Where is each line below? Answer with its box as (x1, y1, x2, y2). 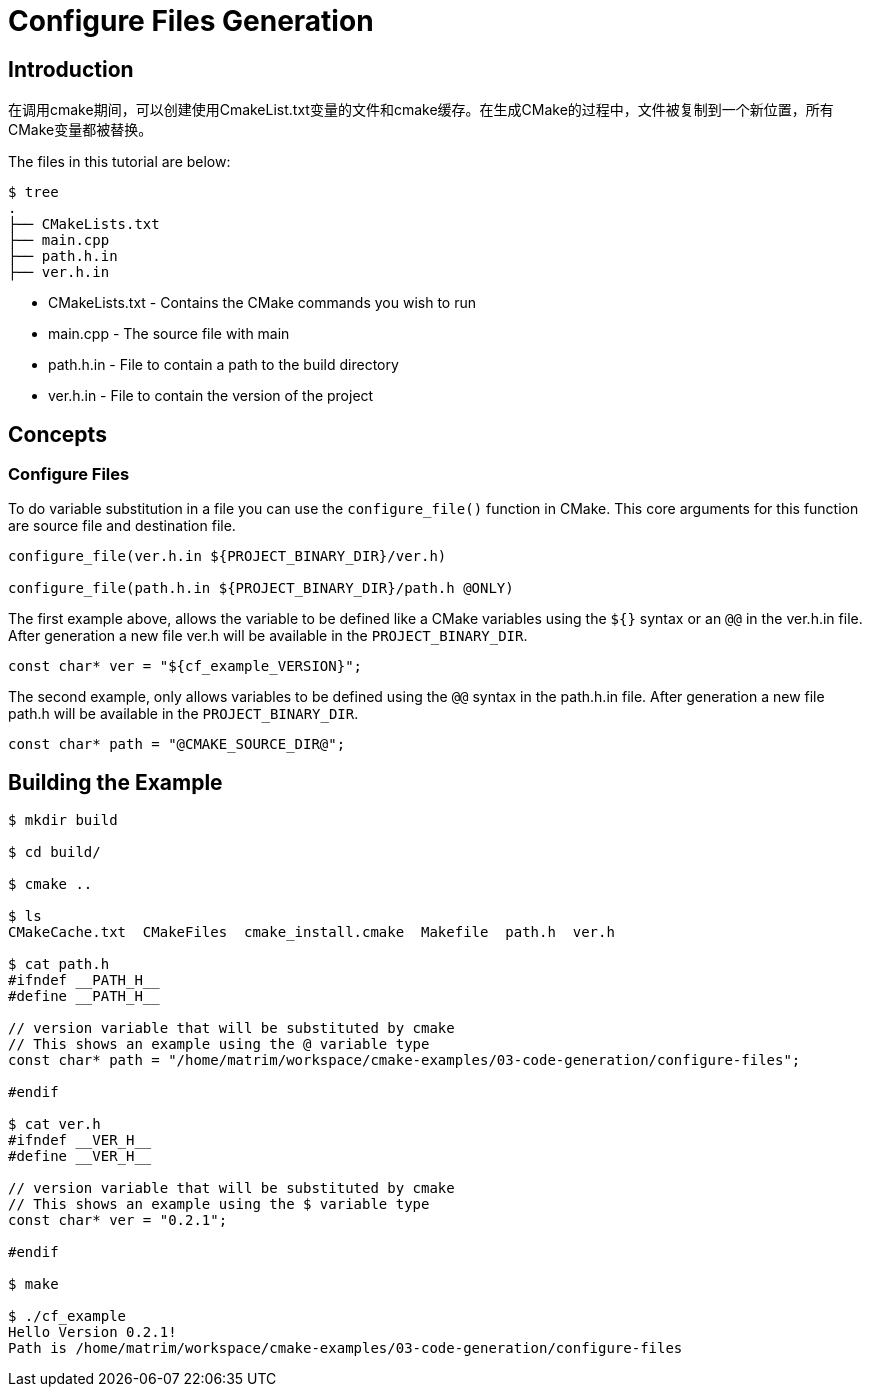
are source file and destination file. (8, 517, 236, 535)
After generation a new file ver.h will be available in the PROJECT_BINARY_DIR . (8, 627, 528, 645)
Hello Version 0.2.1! (8, 1324, 177, 1341)
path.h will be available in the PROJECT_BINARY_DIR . (8, 705, 359, 723)
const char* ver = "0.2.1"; (8, 1212, 228, 1229)
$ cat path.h (8, 956, 110, 973)
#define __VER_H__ (8, 1148, 152, 1165)
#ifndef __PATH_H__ (8, 972, 160, 989)
